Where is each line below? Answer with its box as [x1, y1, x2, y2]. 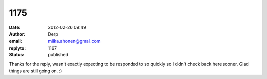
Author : [9, 31, 26, 37]
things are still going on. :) [9, 68, 62, 74]
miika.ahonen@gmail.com [48, 38, 101, 44]
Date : [9, 25, 21, 30]
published [48, 52, 69, 58]
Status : [9, 52, 25, 58]
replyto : [9, 45, 26, 51]
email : [9, 38, 22, 44]
